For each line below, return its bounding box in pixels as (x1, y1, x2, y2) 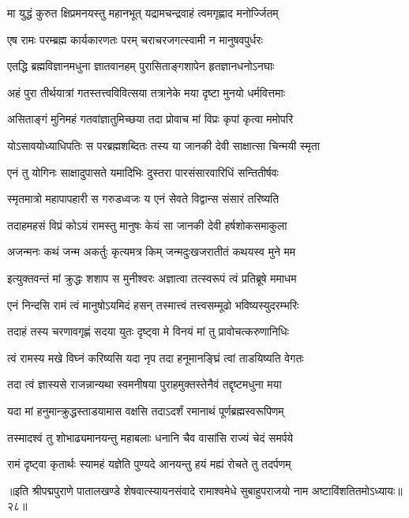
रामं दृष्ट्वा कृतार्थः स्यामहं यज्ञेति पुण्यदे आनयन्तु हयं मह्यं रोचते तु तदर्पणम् (7, 456, 291, 472)
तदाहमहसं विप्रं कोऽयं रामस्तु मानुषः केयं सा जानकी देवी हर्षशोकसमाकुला (7, 216, 287, 233)
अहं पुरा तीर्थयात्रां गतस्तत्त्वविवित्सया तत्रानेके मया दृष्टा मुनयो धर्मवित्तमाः (7, 84, 286, 100)
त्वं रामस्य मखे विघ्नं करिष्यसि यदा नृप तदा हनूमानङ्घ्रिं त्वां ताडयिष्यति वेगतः (7, 349, 304, 366)
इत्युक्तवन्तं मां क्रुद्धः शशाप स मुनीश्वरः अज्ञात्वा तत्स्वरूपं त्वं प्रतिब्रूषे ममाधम (7, 269, 297, 286)
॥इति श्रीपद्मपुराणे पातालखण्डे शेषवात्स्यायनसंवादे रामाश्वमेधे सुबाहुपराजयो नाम (7, 482, 309, 498)
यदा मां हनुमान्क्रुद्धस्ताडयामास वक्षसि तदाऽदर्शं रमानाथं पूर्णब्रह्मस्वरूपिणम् (7, 402, 284, 419)
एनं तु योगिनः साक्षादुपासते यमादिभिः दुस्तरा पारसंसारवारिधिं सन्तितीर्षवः (7, 163, 279, 180)
